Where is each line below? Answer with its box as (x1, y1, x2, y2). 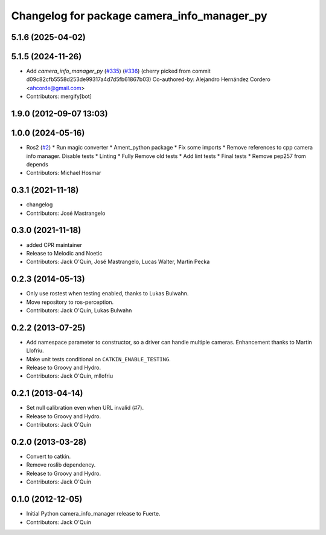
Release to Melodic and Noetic (26, 249, 103, 257)
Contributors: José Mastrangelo (26, 209, 106, 217)
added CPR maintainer (26, 241, 83, 248)
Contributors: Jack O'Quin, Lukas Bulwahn (26, 307, 132, 314)
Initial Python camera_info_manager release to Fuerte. (26, 510, 161, 517)
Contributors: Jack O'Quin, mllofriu (26, 372, 113, 379)
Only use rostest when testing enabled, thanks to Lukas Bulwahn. (26, 290, 189, 297)
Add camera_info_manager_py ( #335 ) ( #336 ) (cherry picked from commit (26, 67, 211, 75)
